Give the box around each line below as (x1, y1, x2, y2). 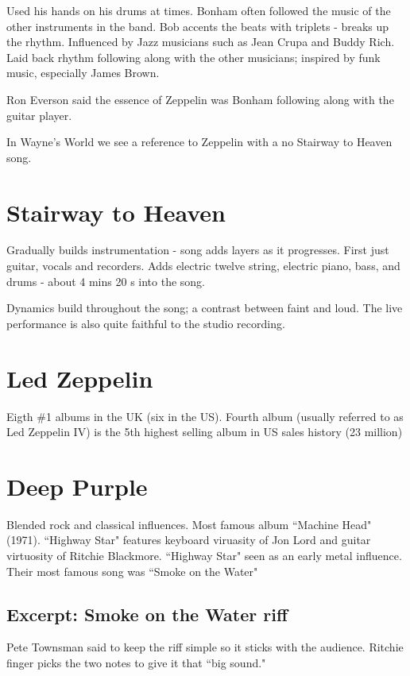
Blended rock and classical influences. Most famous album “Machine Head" (6, 516, 372, 532)
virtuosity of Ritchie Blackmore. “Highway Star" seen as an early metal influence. (6, 547, 402, 564)
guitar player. (6, 106, 72, 123)
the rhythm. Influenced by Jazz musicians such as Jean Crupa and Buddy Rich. (6, 33, 395, 50)
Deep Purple (6, 469, 148, 502)
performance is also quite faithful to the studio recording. (6, 315, 285, 331)
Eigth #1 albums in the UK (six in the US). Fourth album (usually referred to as (6, 408, 404, 424)
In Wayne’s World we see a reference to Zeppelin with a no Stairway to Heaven (6, 133, 393, 150)
